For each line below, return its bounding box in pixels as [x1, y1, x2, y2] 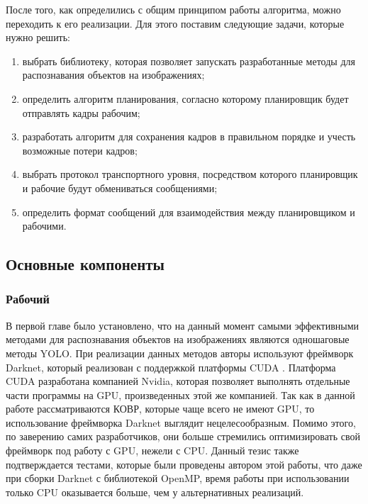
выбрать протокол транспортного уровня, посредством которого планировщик [22, 167, 358, 181]
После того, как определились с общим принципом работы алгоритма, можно [6, 2, 341, 16]
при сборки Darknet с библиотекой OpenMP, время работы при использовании [6, 471, 350, 486]
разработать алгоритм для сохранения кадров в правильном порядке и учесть [22, 129, 356, 144]
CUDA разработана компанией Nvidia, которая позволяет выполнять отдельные [6, 374, 350, 388]
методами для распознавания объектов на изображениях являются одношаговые [6, 332, 350, 347]
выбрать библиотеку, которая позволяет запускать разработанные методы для [22, 53, 355, 68]
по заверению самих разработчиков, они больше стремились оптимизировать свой [6, 429, 360, 444]
